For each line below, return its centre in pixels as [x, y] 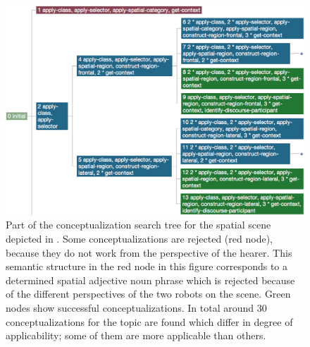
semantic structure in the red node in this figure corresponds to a [147, 266]
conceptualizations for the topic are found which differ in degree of [149, 321]
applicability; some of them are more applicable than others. [136, 335]
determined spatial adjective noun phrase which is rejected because [150, 280]
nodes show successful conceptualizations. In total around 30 [136, 308]
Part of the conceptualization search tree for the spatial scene [138, 225]
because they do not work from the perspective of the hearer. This [149, 252]
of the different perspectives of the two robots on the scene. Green [148, 294]
